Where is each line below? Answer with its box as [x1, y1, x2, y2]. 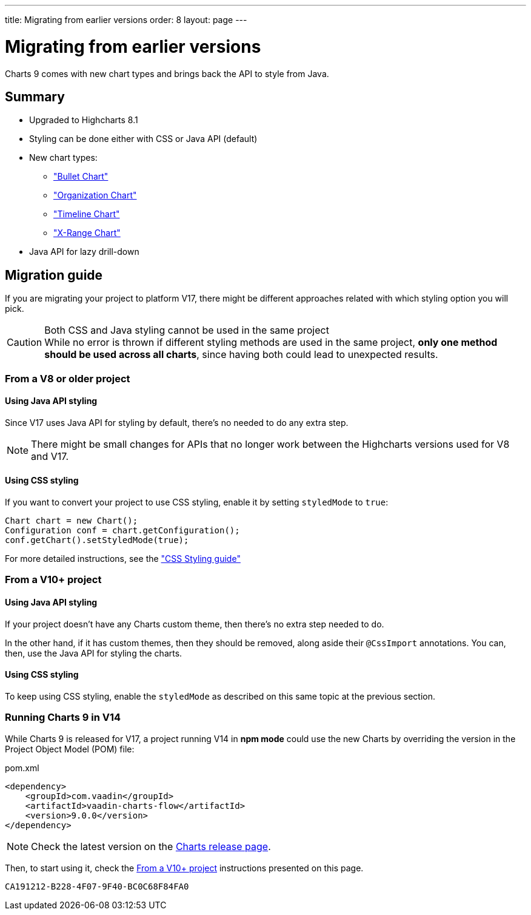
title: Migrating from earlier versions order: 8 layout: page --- [5, 15, 247, 25]
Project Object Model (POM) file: [5, 743, 135, 754]
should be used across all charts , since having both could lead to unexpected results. [44, 348, 438, 361]
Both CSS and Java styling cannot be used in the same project [44, 324, 329, 337]
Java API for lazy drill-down [29, 246, 139, 257]
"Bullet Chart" [53, 171, 109, 182]
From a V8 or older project [5, 372, 130, 385]
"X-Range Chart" [53, 228, 121, 238]
